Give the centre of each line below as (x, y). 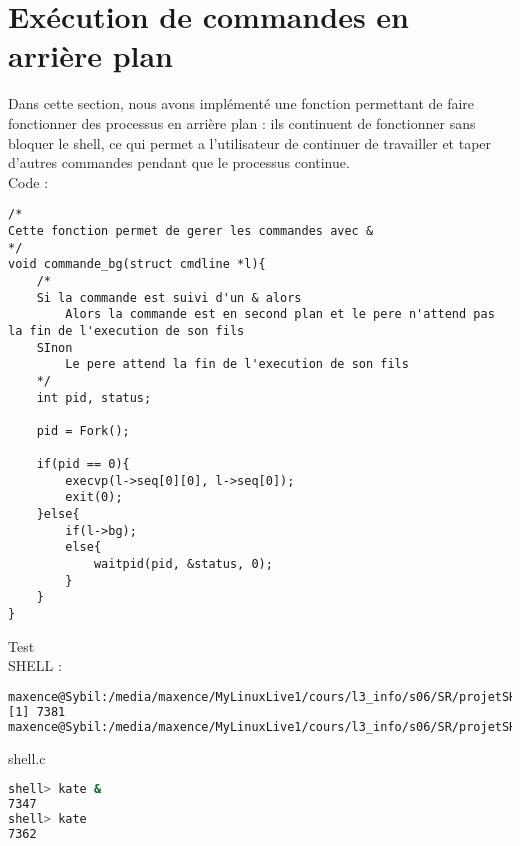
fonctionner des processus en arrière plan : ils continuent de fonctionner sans (242, 122)
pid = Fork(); (83, 430)
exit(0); (94, 497)
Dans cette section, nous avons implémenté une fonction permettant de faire (241, 103)
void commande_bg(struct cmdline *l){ (137, 264)
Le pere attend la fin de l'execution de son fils (237, 364)
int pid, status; (94, 397)
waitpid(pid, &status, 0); (183, 564)
